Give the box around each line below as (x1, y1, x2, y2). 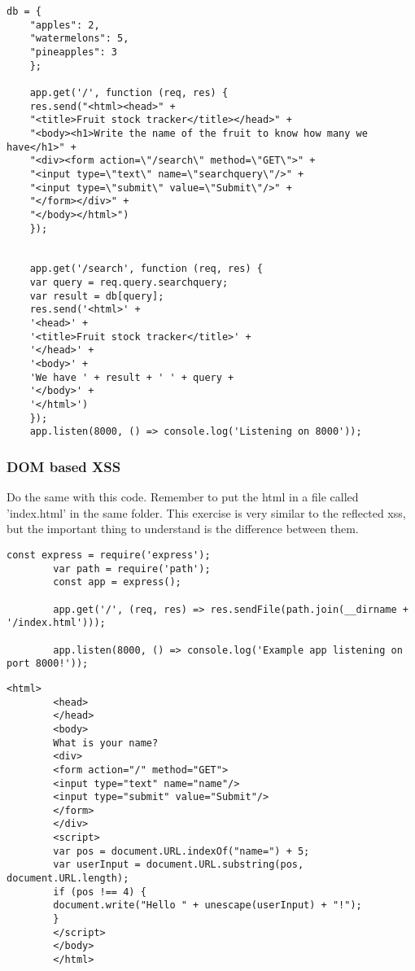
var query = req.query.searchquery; (29, 277, 229, 289)
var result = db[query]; (29, 290, 164, 302)
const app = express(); (53, 576, 181, 588)
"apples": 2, (29, 19, 100, 31)
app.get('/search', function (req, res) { (29, 263, 263, 275)
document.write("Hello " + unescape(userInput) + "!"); (53, 899, 362, 912)
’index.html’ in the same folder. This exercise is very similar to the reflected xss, (7, 504, 406, 521)
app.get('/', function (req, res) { (29, 86, 229, 98)
